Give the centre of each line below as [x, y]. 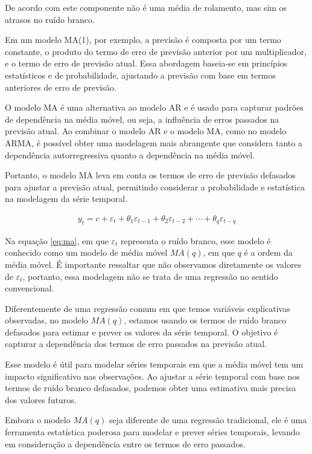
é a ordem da [268, 252]
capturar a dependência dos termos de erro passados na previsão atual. [136, 344]
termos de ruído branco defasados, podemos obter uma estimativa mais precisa [151, 388]
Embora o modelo [38, 420]
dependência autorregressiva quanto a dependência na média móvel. [130, 154]
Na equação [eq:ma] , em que [57, 240]
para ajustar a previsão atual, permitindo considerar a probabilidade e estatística [155, 186]
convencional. [30, 288]
